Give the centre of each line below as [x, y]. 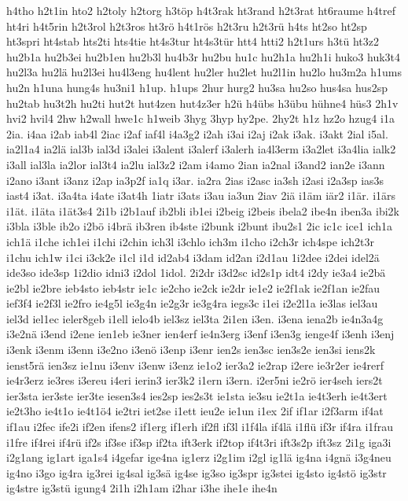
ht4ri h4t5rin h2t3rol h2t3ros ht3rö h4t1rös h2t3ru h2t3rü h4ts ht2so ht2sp [187, 26]
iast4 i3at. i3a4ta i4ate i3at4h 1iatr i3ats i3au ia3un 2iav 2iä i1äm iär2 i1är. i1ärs [201, 195]
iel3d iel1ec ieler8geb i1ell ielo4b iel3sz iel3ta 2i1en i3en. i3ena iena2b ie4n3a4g [195, 318]
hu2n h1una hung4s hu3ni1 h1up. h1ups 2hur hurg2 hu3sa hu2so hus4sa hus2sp [197, 87]
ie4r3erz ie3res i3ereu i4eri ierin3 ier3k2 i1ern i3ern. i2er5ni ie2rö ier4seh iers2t [195, 380]
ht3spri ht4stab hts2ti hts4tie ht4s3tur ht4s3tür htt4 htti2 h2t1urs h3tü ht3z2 [193, 41]
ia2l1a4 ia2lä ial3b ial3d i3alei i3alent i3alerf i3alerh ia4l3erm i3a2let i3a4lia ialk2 [201, 149]
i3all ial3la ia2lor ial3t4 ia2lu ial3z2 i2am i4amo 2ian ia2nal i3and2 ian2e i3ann [196, 164]
